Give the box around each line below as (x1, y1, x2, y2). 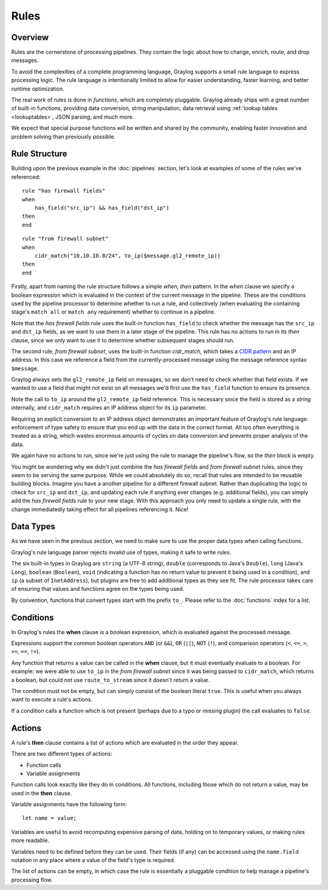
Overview (11, 32, 49, 43)
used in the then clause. (11, 789, 72, 796)
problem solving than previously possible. (11, 133, 115, 140)
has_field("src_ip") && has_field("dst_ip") (34, 204, 169, 212)
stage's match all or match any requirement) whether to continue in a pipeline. (11, 308, 216, 316)
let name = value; (22, 815, 77, 822)
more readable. (11, 837, 50, 844)
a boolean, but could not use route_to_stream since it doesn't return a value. (11, 676, 210, 683)
